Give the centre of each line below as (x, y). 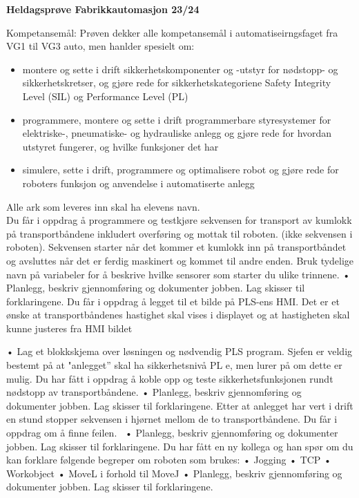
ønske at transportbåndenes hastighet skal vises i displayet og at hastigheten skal (178, 315)
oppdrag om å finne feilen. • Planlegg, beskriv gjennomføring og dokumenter (172, 433)
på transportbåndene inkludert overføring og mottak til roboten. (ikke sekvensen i (179, 233)
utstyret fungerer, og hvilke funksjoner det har (120, 146)
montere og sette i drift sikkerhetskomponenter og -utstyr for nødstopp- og (180, 69)
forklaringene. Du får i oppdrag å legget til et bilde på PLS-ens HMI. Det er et (173, 301)
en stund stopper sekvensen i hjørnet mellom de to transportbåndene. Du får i (172, 419)
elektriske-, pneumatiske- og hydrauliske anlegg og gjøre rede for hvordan (177, 133)
